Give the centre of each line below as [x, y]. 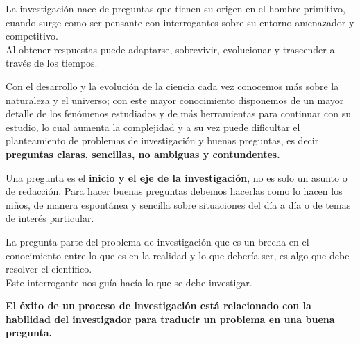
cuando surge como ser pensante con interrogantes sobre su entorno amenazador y [180, 22]
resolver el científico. [49, 269]
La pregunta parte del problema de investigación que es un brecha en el [157, 241]
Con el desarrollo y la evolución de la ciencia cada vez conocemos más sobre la [172, 86]
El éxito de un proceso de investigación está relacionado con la [158, 306]
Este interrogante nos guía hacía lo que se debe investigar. [129, 282]
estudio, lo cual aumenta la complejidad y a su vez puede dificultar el [153, 127]
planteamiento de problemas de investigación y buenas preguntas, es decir [162, 140]
